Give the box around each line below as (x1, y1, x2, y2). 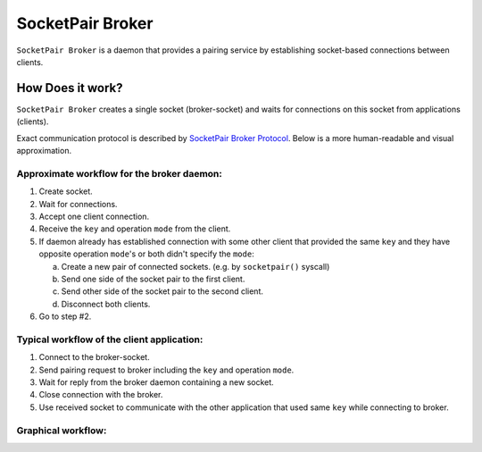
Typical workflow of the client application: (16, 333, 204, 346)
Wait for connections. (38, 198, 118, 209)
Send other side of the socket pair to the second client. (61, 286, 263, 297)
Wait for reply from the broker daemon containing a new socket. (38, 376, 274, 388)
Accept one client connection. (38, 211, 150, 222)
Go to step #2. (38, 311, 92, 322)
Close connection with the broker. (38, 389, 163, 400)
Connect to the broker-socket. (38, 352, 151, 363)
